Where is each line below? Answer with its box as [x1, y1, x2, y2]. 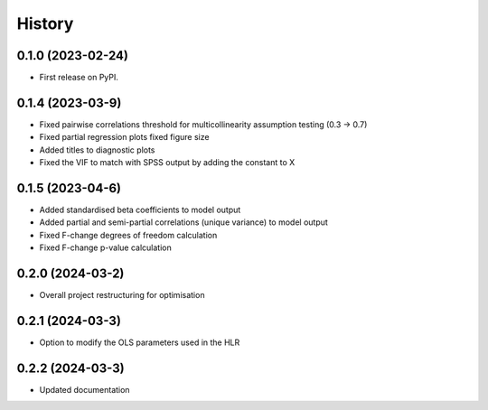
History [16, 14, 74, 33]
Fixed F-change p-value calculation [39, 242, 172, 253]
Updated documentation [39, 384, 130, 395]
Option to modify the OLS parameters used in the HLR [39, 337, 240, 348]
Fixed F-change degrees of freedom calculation [39, 229, 218, 240]
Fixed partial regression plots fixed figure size [39, 132, 210, 143]
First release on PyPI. [39, 72, 119, 83]
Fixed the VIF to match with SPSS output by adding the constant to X [39, 157, 296, 168]
